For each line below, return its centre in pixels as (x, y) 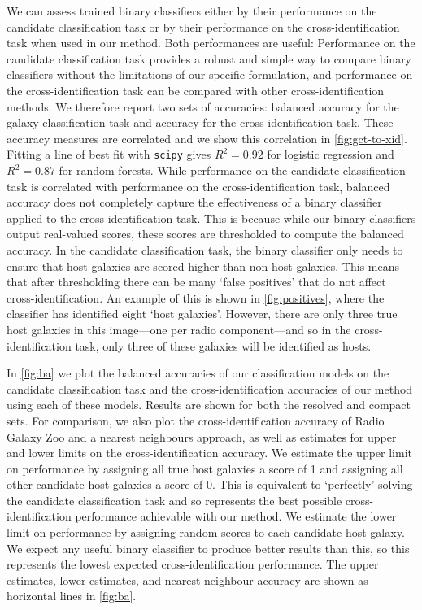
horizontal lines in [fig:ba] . (72, 596)
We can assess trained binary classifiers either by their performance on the (192, 11)
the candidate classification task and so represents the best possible (174, 500)
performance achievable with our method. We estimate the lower (236, 516)
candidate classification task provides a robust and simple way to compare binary (209, 58)
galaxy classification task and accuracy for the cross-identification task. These (200, 122)
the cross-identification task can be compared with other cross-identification (196, 90)
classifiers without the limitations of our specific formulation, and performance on (210, 74)
